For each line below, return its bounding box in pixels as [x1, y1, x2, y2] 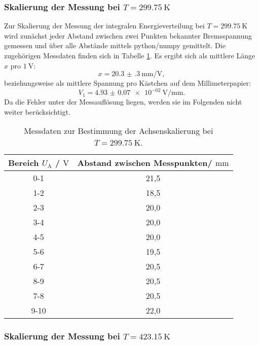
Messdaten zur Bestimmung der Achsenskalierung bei [24, 125, 213, 137]
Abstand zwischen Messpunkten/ [77, 157, 212, 169]
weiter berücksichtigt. [4, 106, 70, 117]
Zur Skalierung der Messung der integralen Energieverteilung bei [4, 20, 205, 31]
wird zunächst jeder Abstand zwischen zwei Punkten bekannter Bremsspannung [4, 30, 252, 41]
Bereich [8, 157, 39, 169]
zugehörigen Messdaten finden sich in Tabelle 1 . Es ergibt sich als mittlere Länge [4, 50, 255, 60]
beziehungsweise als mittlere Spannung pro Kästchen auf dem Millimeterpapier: [4, 78, 251, 88]
